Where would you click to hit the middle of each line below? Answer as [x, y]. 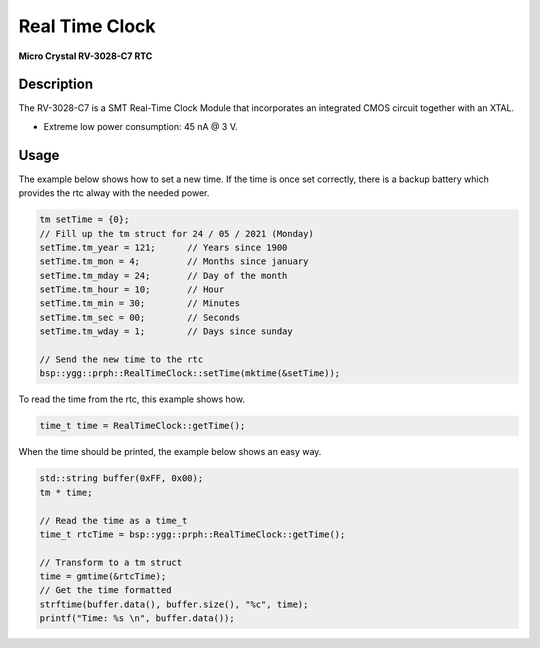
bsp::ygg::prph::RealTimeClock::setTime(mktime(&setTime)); [190, 373]
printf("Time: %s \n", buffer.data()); [137, 618]
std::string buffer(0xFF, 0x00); [121, 478]
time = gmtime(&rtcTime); [103, 576]
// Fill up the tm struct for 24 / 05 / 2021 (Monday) [176, 233]
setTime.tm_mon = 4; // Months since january [174, 261]
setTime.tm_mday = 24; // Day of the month [163, 275]
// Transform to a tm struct [111, 562]
